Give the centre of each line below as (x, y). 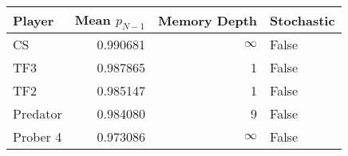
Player (34, 20)
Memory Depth (208, 20)
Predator (38, 114)
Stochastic (303, 20)
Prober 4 (38, 137)
